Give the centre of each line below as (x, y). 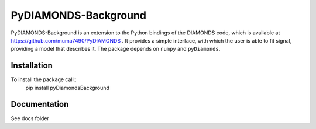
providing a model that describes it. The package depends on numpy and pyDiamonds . (116, 49)
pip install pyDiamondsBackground (67, 88)
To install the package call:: (44, 79)
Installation (32, 66)
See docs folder (30, 118)
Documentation (40, 104)
